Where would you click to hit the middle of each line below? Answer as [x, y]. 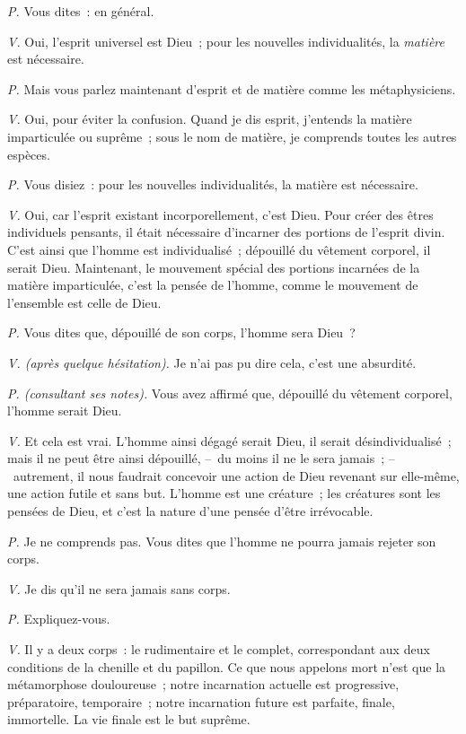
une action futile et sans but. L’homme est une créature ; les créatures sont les [224, 493]
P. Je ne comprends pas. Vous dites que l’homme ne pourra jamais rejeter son [222, 541]
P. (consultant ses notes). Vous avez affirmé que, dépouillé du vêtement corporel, [230, 393]
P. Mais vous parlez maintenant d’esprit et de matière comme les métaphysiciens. [232, 88]
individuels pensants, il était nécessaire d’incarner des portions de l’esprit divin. [226, 232]
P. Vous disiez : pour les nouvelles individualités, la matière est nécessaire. [213, 184]
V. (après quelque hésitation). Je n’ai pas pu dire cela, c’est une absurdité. [212, 362]
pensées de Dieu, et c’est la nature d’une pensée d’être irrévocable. [190, 511]
